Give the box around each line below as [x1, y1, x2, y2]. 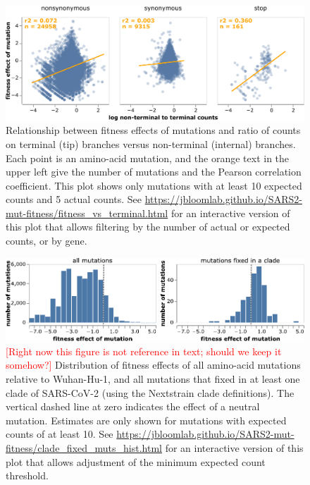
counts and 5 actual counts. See [6, 192, 142, 207]
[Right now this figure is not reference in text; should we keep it [6, 343, 282, 358]
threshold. [6, 468, 49, 483]
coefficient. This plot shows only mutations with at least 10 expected [6, 178, 302, 192]
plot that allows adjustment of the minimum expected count [6, 454, 266, 469]
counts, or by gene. [6, 233, 87, 248]
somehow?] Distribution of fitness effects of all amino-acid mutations [6, 357, 301, 372]
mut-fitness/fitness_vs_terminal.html [6, 205, 168, 220]
